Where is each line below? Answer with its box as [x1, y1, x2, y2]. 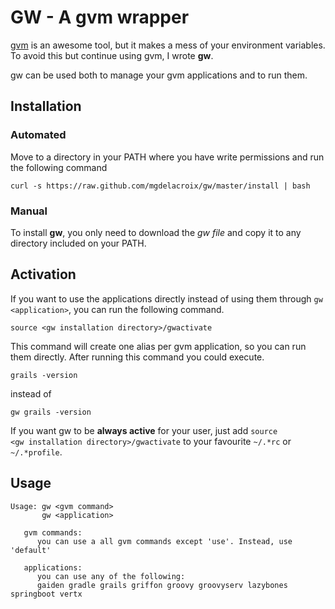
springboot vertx [10, 589, 83, 599]
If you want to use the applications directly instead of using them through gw [10, 292, 323, 305]
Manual [10, 204, 48, 218]
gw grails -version [10, 407, 92, 417]
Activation [10, 266, 77, 283]
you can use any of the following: [36, 571, 186, 581]
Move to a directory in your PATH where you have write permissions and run [10, 151, 325, 163]
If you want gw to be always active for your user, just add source [10, 424, 278, 436]
